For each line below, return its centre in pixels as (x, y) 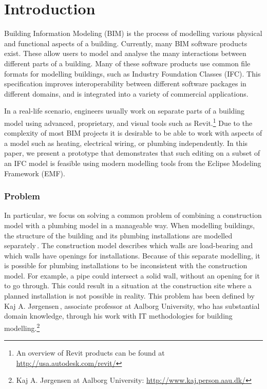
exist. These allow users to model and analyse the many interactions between (125, 53)
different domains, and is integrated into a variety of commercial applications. (126, 93)
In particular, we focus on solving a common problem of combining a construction (133, 215)
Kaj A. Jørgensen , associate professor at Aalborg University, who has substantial (132, 305)
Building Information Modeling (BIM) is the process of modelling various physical (133, 33)
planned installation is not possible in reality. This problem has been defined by (129, 296)
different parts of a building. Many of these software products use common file (127, 63)
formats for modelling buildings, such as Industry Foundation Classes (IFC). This (132, 73)
